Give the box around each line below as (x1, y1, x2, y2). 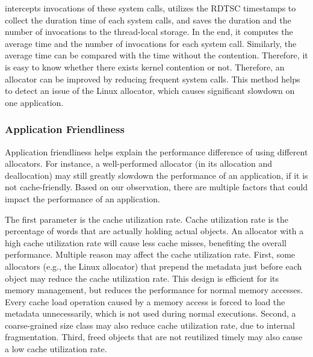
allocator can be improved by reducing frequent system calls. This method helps (5, 72, 300, 85)
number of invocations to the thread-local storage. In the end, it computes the (5, 25, 293, 38)
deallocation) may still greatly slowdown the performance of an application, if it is (5, 169, 308, 181)
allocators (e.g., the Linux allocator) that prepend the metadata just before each (5, 259, 302, 272)
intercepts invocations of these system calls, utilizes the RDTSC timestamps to (5, 2, 296, 14)
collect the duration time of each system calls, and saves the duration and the (5, 13, 291, 26)
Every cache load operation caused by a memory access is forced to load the (5, 295, 285, 308)
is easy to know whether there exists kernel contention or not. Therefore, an (5, 60, 285, 73)
